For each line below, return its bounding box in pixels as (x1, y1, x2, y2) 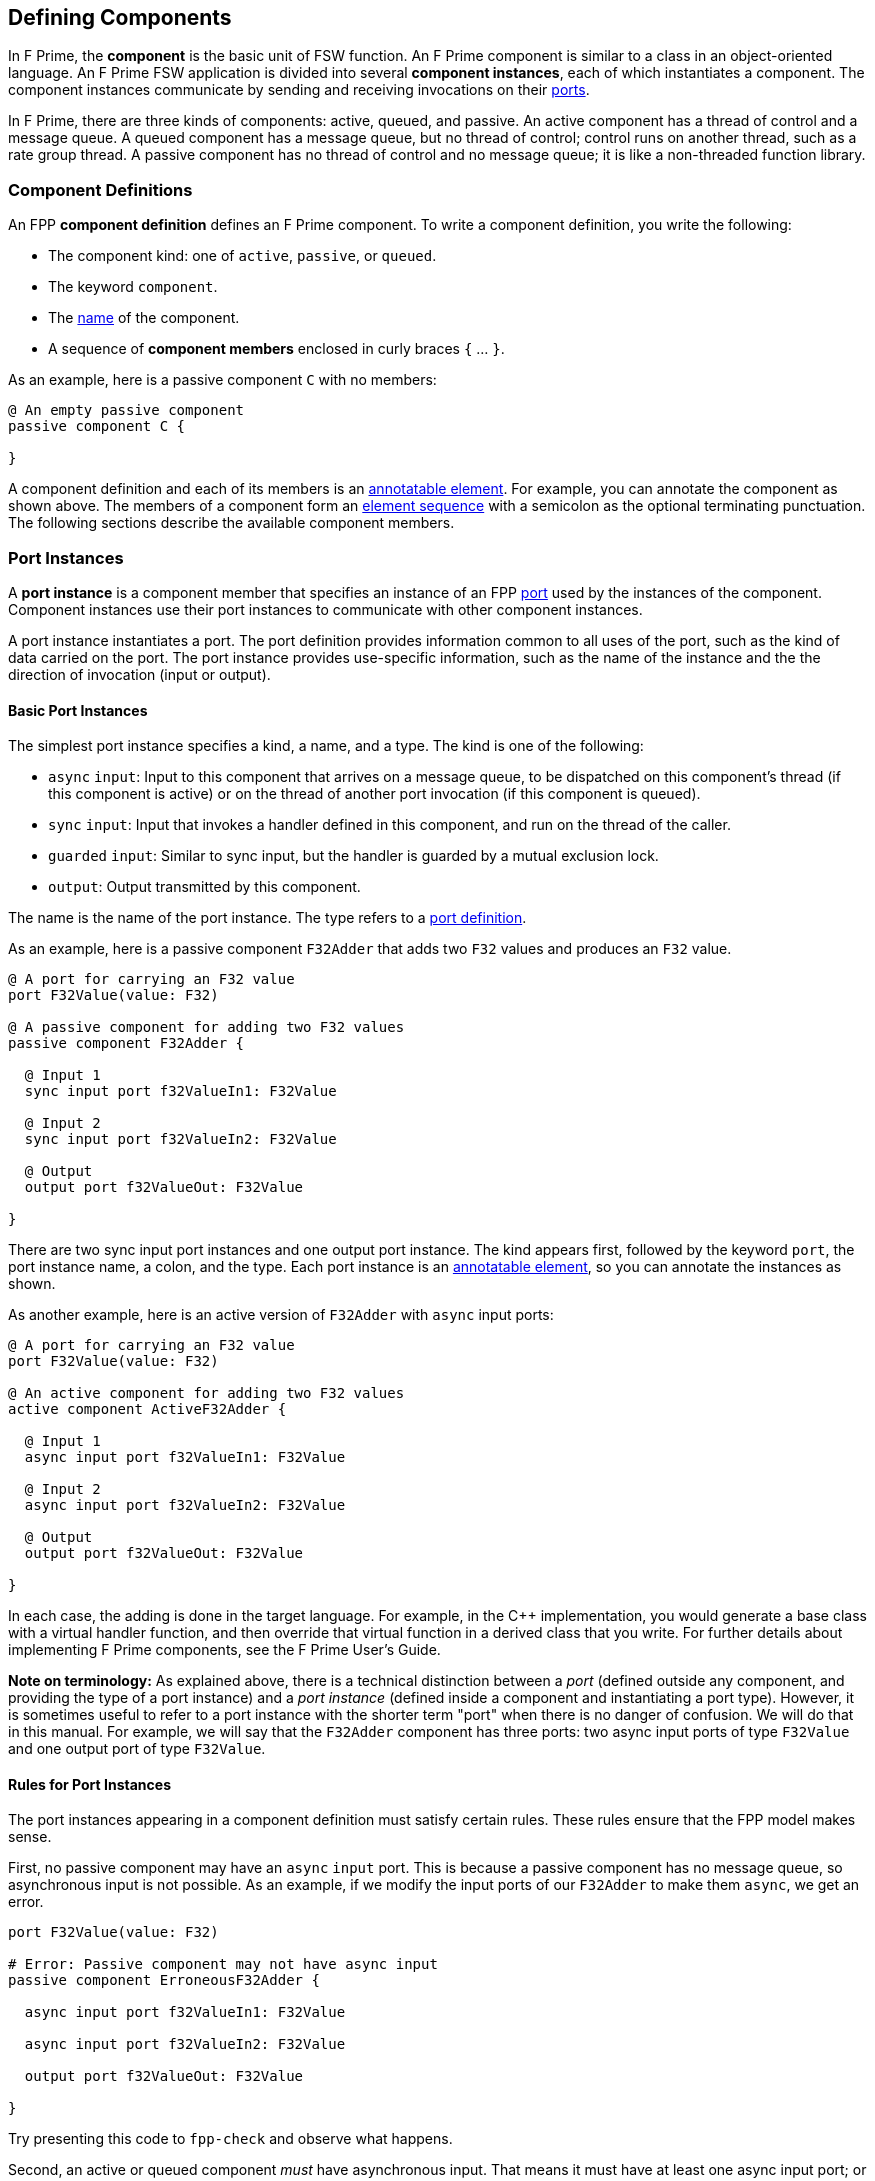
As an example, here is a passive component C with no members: (8, 371, 437, 389)
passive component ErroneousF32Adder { (8, 1972, 320, 1989)
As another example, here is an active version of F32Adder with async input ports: (8, 1306, 554, 1324)
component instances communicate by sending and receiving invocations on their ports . (8, 81, 590, 99)
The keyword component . (48, 278, 218, 296)
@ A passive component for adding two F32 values (8, 1019, 405, 1036)
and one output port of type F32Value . (8, 1740, 266, 1758)
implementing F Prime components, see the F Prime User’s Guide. (8, 1641, 441, 1659)
